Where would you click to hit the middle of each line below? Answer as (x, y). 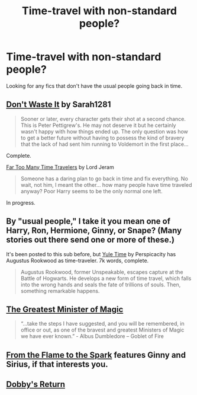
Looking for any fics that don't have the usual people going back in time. (94, 86)
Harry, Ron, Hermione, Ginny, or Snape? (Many (94, 230)
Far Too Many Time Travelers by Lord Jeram (60, 167)
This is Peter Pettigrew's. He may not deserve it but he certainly (98, 125)
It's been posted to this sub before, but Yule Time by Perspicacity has (91, 254)
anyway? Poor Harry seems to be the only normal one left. (91, 191)
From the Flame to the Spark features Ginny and (96, 355)
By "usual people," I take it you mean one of (88, 222)
